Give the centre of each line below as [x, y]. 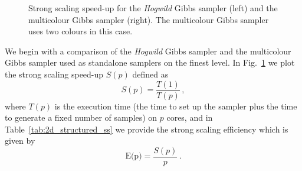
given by [20, 141]
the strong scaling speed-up [54, 74]
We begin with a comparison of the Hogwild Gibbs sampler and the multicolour [148, 51]
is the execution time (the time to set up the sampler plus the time [176, 106]
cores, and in [190, 117]
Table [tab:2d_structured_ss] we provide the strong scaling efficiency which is [147, 129]
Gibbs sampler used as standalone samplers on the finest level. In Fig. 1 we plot [150, 62]
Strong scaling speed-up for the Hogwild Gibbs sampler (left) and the [153, 8]
